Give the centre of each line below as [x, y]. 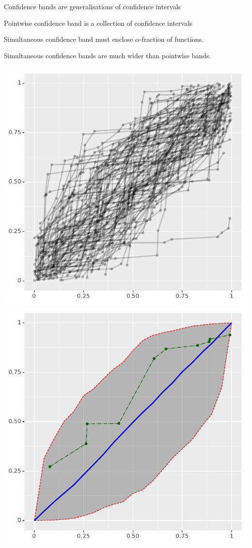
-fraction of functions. [171, 39]
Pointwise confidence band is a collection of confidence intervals [98, 23]
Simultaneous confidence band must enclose [69, 39]
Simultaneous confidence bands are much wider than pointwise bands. [108, 55]
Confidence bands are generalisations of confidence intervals [92, 6]
